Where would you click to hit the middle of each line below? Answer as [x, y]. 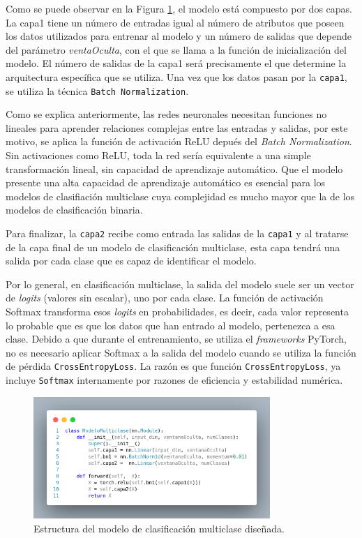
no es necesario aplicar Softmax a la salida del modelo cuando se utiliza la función [181, 352]
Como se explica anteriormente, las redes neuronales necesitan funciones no [166, 114]
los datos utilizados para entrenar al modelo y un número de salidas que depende [179, 36]
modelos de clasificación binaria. [74, 210]
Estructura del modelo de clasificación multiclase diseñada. [159, 528]
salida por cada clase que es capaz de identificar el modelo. [131, 261]
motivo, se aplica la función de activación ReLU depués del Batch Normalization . [179, 141]
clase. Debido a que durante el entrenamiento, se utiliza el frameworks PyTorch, [176, 339]
